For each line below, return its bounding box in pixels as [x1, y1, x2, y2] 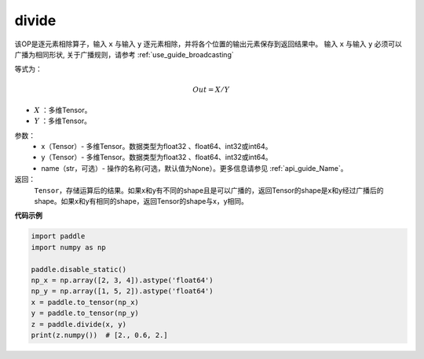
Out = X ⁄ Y [192, 85, 230, 94]
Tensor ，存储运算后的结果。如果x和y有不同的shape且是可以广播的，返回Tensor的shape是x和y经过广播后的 [34, 185, 384, 195]
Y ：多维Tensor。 [34, 116, 92, 125]
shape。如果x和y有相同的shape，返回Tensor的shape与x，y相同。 [34, 197, 249, 206]
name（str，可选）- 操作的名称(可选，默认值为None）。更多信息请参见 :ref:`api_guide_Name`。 [41, 163, 348, 172]
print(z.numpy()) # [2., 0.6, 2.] [31, 330, 168, 339]
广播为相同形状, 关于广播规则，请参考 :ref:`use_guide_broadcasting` [14, 49, 235, 59]
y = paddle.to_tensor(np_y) [31, 309, 139, 317]
